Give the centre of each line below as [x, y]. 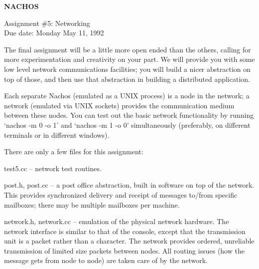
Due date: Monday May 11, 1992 [54, 33]
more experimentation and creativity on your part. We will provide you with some [129, 59]
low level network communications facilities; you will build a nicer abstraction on [128, 69]
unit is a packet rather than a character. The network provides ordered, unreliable [129, 241]
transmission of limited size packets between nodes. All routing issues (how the [124, 250]
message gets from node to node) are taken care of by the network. [106, 260]
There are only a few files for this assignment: [74, 151]
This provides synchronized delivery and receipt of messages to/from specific [121, 194]
